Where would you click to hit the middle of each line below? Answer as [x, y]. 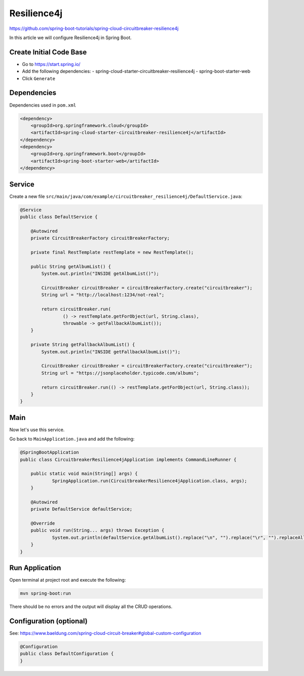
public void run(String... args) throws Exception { [98, 530]
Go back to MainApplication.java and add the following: [72, 439]
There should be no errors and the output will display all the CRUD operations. [91, 607]
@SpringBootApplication [50, 452]
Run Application [35, 568]
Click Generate [39, 78]
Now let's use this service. [37, 430]
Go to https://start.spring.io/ [51, 64]
